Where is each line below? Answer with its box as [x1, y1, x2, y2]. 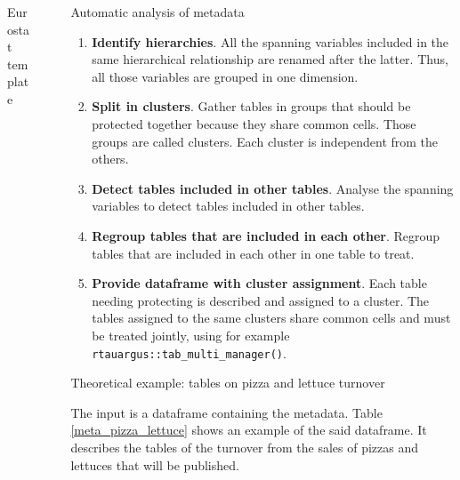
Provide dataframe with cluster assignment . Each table [92, 274, 427, 292]
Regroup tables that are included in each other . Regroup [92, 226, 440, 244]
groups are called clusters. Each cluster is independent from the [92, 132, 439, 150]
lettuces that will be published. [70, 455, 239, 474]
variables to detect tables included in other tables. [92, 196, 365, 215]
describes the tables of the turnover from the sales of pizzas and [70, 437, 419, 456]
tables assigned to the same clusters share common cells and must [92, 308, 451, 327]
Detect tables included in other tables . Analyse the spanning [92, 179, 454, 197]
